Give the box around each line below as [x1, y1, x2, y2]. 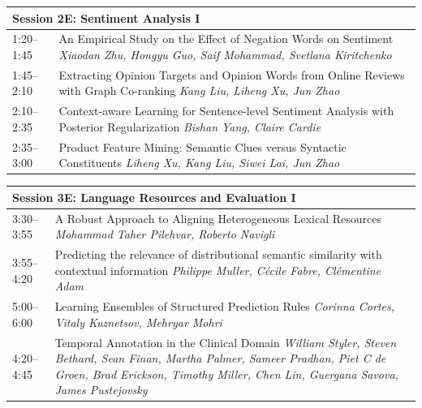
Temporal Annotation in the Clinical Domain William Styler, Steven [54, 333, 397, 350]
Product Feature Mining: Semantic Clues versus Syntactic [58, 138, 347, 155]
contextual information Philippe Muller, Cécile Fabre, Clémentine [54, 261, 381, 278]
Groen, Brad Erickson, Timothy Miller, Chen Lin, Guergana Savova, [54, 365, 398, 382]
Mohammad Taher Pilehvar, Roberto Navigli [54, 225, 275, 243]
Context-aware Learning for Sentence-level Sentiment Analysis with [58, 102, 394, 119]
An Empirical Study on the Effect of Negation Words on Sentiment [58, 30, 394, 47]
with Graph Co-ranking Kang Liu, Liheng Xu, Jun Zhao [58, 82, 340, 99]
